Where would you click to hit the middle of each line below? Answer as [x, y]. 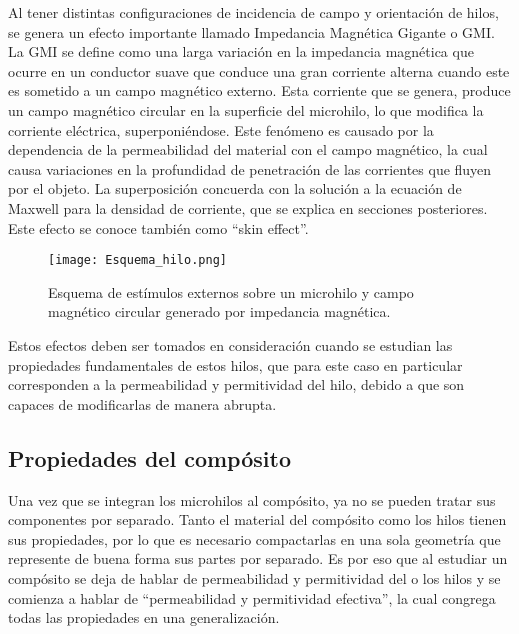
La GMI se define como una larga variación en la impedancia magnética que [241, 51]
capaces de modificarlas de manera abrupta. [142, 403]
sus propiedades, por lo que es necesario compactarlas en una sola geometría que [254, 538]
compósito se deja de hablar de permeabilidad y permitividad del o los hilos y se [254, 577]
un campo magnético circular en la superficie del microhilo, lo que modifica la [246, 109]
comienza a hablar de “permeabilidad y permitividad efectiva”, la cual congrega [252, 597]
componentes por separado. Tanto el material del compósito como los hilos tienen [257, 519]
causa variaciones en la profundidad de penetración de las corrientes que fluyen [250, 168]
